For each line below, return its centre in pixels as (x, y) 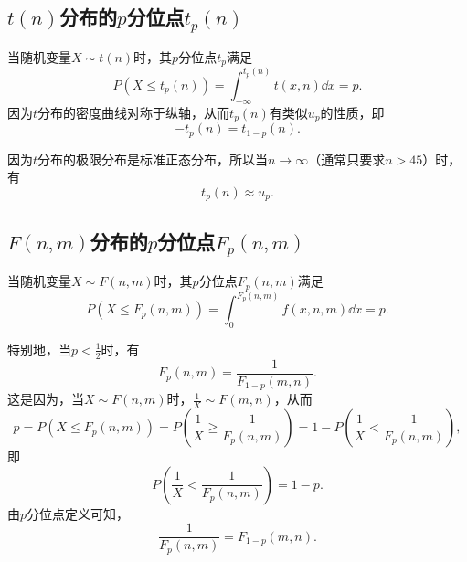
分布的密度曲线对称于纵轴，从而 (134, 112)
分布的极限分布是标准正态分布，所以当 (153, 159)
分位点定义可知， (78, 513)
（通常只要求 (347, 159)
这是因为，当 (46, 399)
